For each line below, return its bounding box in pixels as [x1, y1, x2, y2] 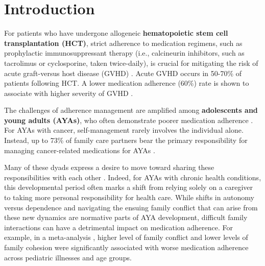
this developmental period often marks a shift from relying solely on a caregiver [4, 182, 253, 192]
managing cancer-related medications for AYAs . [4, 144, 155, 155]
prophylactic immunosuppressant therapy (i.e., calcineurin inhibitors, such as [4, 47, 245, 58]
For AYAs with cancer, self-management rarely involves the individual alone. [4, 125, 244, 135]
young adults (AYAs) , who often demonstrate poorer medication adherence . [4, 114, 253, 125]
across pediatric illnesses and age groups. [4, 252, 132, 262]
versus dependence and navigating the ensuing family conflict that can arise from [4, 202, 258, 212]
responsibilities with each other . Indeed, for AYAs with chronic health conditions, [4, 172, 261, 182]
